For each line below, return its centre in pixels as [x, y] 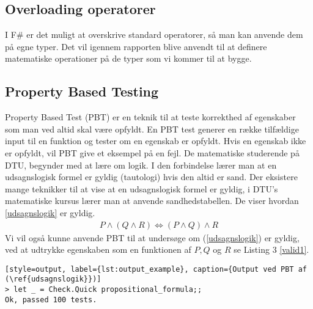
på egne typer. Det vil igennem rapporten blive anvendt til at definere [136, 46]
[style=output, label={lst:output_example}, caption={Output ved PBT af [156, 269]
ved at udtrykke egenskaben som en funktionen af [98, 249]
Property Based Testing [82, 91]
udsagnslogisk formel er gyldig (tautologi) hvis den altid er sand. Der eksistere [151, 177]
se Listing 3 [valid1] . [271, 249]
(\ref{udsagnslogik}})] [53, 279]
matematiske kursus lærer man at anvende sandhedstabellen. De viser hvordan [152, 201]
